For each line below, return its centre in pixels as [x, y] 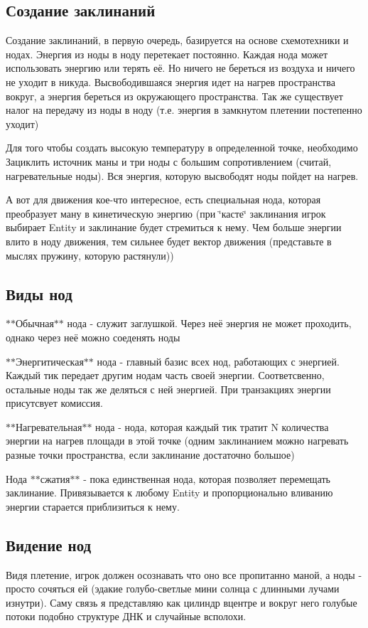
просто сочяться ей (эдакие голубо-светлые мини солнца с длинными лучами [173, 589]
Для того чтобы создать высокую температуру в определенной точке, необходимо [182, 148]
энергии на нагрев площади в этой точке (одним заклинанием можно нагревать [177, 441]
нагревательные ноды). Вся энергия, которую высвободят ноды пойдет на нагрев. [182, 175]
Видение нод [49, 544]
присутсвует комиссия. [54, 403]
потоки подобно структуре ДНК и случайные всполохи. [126, 616]
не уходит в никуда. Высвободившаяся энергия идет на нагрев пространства [171, 81]
